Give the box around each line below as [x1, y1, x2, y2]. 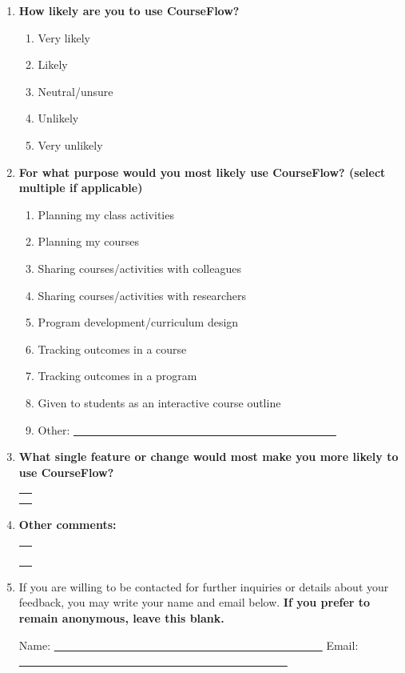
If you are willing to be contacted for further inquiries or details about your [18, 578, 389, 595]
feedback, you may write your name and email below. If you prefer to [18, 594, 371, 611]
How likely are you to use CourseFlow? [18, 2, 240, 18]
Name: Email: [18, 636, 359, 653]
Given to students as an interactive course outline [38, 394, 281, 411]
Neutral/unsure [38, 82, 113, 99]
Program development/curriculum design [38, 314, 239, 330]
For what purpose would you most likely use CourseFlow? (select [18, 163, 386, 180]
